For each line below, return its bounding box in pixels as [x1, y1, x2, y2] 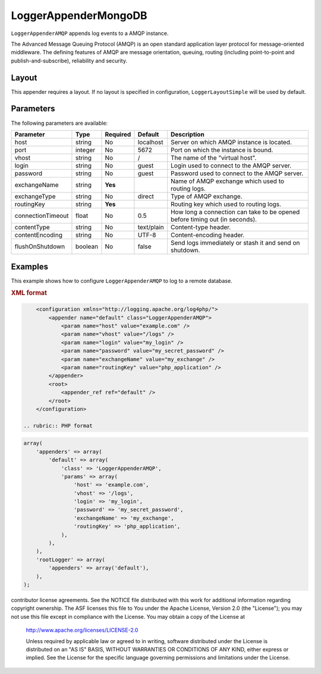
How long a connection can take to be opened [170, 208, 300, 216]
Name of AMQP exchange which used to [170, 177, 285, 185]
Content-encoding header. [170, 230, 245, 239]
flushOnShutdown [14, 242, 65, 251]
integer [75, 145, 96, 154]
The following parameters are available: [11, 119, 108, 126]
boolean [75, 242, 98, 251]
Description [170, 130, 204, 138]
